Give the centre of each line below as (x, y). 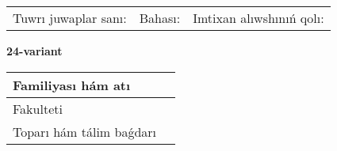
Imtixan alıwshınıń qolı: (258, 18)
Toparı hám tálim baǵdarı (85, 131)
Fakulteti (38, 108)
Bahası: (160, 18)
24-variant (34, 51)
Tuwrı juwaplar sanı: (70, 18)
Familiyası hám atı (72, 85)
